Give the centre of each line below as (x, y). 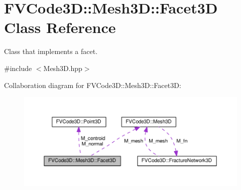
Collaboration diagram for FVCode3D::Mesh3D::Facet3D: (93, 85)
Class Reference (60, 27)
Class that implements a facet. (51, 51)
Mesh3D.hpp (63, 68)
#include (18, 68)
